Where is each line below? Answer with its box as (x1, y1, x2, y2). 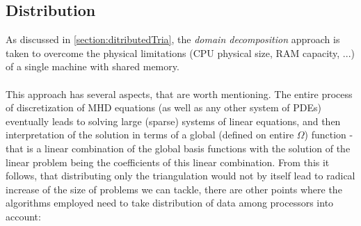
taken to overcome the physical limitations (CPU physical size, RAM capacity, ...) (6, 45, 355, 60)
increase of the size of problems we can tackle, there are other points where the (6, 181, 342, 196)
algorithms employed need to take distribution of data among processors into (6, 195, 334, 210)
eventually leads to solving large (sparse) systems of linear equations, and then (6, 113, 341, 128)
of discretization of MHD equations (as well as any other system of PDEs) (6, 100, 322, 115)
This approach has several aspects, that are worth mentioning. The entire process (6, 86, 353, 101)
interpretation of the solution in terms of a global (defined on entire (6, 127, 294, 142)
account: (6, 209, 41, 223)
